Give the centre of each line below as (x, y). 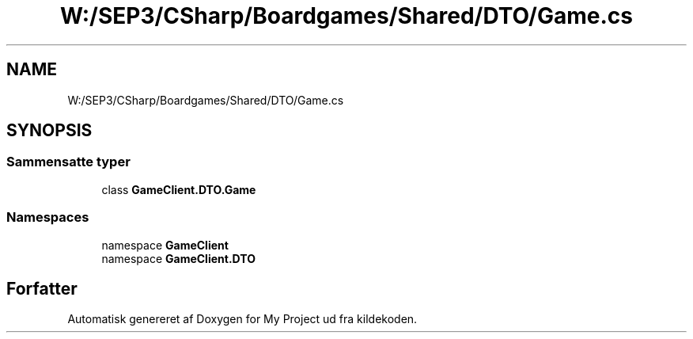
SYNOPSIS (49, 131)
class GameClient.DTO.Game (179, 189)
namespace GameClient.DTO (178, 258)
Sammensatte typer (68, 162)
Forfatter (42, 288)
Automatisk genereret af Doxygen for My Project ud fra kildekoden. (242, 319)
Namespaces (48, 217)
